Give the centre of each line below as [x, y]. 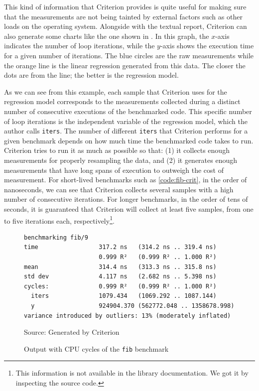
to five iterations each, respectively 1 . [59, 220]
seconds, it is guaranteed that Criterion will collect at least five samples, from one [129, 208]
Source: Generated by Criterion [72, 332]
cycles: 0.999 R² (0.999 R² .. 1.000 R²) [120, 286]
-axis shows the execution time [207, 46]
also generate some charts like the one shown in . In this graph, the [107, 36]
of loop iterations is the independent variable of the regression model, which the [126, 121]
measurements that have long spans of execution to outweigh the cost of [114, 170]
